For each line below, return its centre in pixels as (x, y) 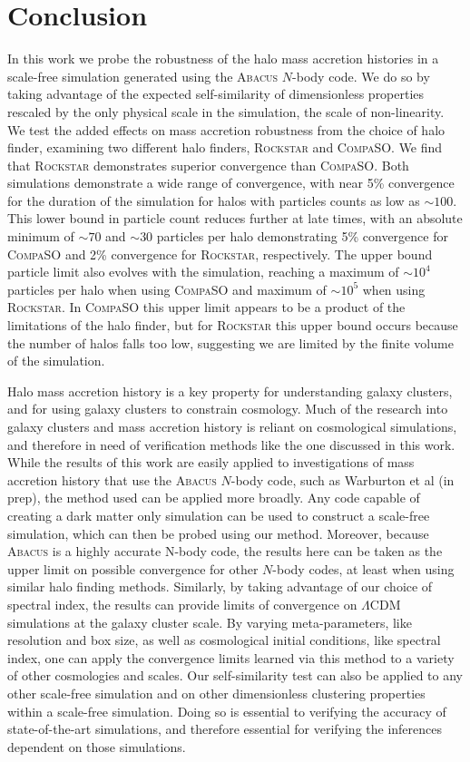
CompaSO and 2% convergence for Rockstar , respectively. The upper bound (220, 254)
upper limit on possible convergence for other (133, 568)
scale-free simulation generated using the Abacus (143, 76)
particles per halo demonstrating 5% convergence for (302, 236)
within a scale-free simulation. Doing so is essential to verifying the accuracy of (227, 711)
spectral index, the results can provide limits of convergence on (182, 604)
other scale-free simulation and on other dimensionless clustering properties (216, 693)
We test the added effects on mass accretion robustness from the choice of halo (226, 129)
